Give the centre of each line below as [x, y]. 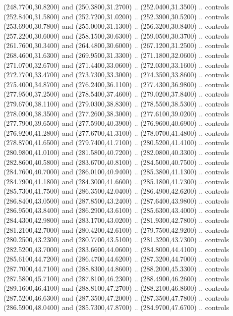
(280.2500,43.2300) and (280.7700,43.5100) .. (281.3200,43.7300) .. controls [116, 239]
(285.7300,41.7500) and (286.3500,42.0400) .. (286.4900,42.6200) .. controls [116, 191]
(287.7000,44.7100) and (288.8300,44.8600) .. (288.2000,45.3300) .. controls [116, 269]
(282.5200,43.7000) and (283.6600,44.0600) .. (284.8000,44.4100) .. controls [116, 249]
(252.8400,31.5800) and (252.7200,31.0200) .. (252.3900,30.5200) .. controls [116, 16]
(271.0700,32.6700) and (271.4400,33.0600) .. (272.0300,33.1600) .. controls [116, 65]
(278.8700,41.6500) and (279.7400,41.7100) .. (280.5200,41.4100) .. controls [116, 142]
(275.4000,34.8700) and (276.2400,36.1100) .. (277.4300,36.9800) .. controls [116, 84]
